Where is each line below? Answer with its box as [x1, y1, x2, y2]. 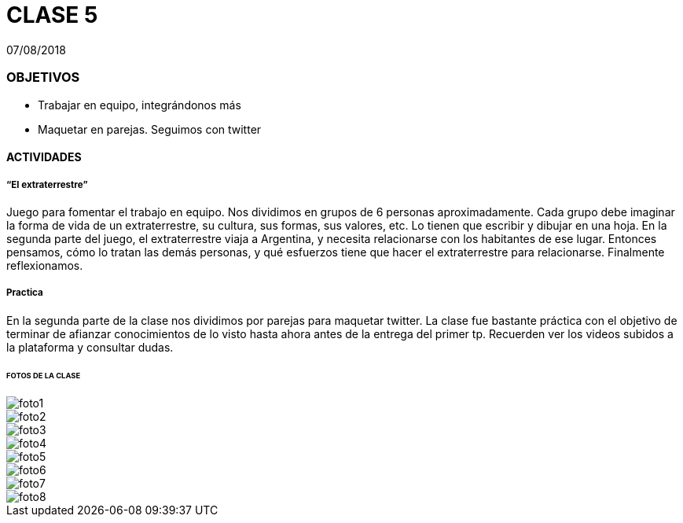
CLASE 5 [6, 2, 98, 28]
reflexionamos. [6, 258, 83, 272]
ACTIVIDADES [6, 150, 82, 164]
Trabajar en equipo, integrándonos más [38, 98, 241, 112]
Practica [6, 287, 43, 299]
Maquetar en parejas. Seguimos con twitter [38, 122, 262, 136]
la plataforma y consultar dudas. [6, 340, 174, 354]
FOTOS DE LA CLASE [6, 370, 81, 380]
